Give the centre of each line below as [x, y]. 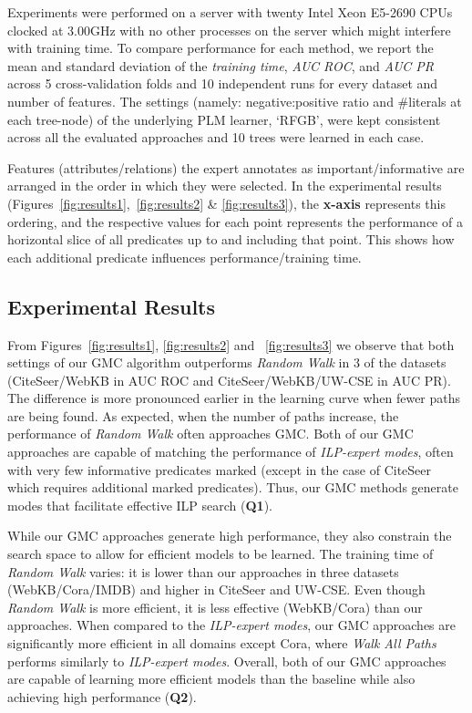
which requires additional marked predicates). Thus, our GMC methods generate [233, 487]
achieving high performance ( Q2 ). [102, 696]
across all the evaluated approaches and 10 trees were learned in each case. [216, 137]
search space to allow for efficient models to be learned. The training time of [221, 554]
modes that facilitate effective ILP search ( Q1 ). [140, 505]
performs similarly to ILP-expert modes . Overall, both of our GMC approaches [227, 661]
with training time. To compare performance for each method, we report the [221, 48]
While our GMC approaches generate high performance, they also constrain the [230, 536]
